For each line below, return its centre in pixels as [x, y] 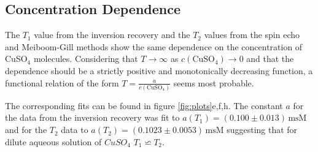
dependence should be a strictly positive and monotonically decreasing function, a [159, 70]
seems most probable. [214, 82]
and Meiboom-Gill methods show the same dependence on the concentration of [154, 46]
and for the [26, 130]
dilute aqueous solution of [53, 141]
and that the [270, 59]
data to [75, 130]
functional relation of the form [62, 82]
